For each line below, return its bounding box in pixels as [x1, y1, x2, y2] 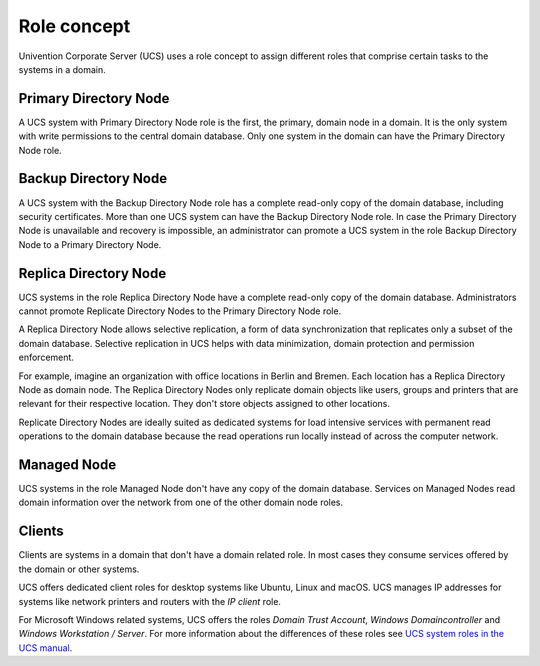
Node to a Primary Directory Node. [18, 238, 162, 250]
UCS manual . [18, 641, 73, 654]
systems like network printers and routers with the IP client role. [18, 595, 282, 607]
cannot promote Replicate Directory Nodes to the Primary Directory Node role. [18, 305, 342, 317]
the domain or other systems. [18, 563, 140, 575]
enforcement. [18, 351, 75, 364]
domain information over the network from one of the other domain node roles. [18, 496, 344, 509]
